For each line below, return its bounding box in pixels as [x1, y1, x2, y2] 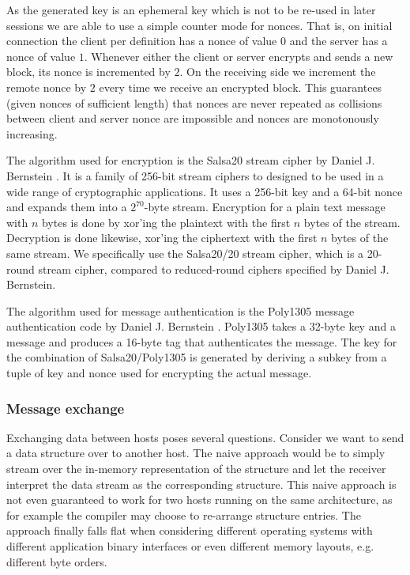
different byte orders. [6, 553, 107, 569]
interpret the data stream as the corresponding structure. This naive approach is [6, 475, 397, 492]
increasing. [6, 125, 58, 142]
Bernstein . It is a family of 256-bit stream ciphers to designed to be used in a [6, 167, 384, 183]
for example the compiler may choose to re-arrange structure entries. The [6, 506, 361, 523]
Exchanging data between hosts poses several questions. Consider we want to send [6, 429, 404, 445]
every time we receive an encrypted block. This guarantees [99, 78, 382, 95]
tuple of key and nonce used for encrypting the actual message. [6, 365, 312, 381]
